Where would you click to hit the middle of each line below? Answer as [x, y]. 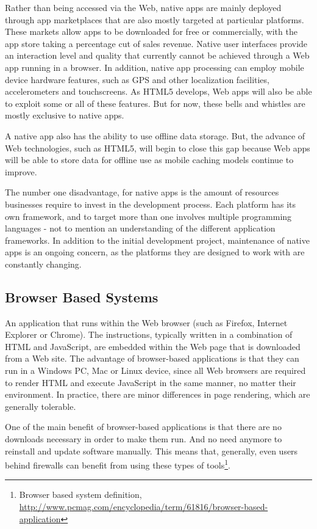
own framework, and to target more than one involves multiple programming [148, 216]
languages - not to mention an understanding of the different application [140, 228]
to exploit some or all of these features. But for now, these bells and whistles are [155, 103]
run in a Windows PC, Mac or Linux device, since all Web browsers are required [155, 370]
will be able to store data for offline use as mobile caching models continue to [149, 160]
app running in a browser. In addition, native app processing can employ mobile [155, 67]
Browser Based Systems [82, 297]
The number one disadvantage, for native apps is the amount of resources [142, 192]
